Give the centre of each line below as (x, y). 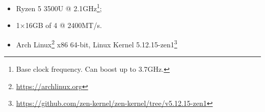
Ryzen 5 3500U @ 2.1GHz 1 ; (59, 7)
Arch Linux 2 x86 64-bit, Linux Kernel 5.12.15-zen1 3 (97, 43)
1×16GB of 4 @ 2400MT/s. (59, 25)
